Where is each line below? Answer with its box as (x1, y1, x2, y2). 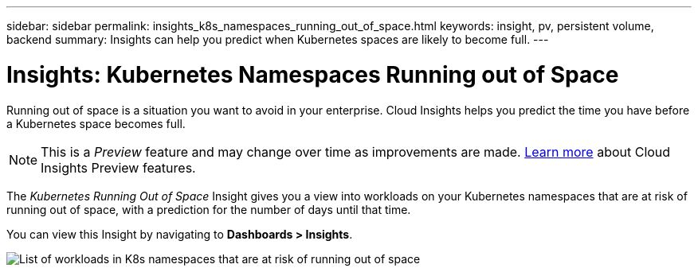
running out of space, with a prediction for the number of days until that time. (6, 202, 411, 216)
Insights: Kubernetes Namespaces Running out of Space (6, 60, 619, 88)
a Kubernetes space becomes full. (6, 116, 186, 130)
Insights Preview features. (41, 159, 196, 176)
